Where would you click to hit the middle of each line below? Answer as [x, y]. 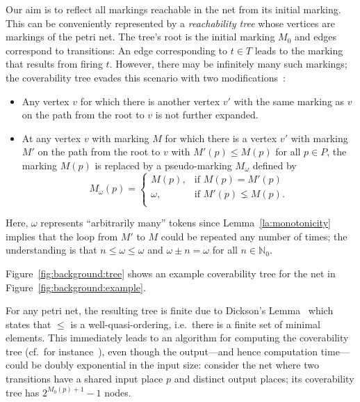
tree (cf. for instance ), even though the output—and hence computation [162, 351]
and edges [315, 37]
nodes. [118, 392]
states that [28, 324]
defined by [275, 165]
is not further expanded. [207, 115]
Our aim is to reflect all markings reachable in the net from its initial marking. [173, 9]
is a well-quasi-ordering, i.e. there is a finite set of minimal [195, 324]
